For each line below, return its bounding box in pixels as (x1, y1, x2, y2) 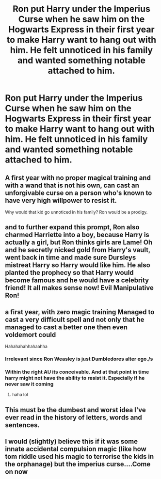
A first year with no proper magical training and (5, 174, 151, 182)
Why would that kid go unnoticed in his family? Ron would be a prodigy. (5, 209, 148, 215)
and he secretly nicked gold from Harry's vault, (5, 246, 150, 254)
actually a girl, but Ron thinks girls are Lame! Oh (5, 239, 153, 247)
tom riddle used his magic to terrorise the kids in (5, 452, 154, 461)
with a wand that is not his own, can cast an (5, 181, 140, 190)
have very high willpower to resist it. (5, 196, 117, 205)
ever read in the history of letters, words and (5, 413, 142, 421)
